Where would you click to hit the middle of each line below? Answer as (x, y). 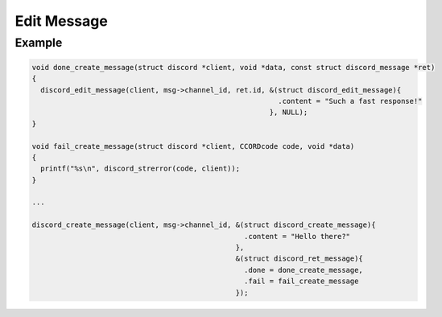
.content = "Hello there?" (297, 236)
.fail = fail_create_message (302, 281)
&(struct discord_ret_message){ (299, 259)
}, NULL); (289, 112)
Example (39, 43)
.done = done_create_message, (304, 270)
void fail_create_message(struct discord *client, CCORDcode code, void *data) (193, 146)
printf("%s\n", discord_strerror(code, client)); (140, 169)
